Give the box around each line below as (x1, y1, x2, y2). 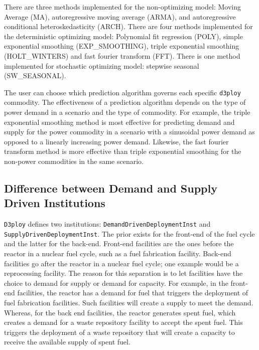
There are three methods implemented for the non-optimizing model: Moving (4, 2, 241, 12)
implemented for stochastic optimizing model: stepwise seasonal (4, 60, 199, 71)
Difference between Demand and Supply (4, 180, 217, 196)
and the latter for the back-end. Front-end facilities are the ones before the (4, 238, 234, 249)
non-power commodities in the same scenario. (4, 155, 144, 166)
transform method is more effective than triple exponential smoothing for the (4, 146, 241, 156)
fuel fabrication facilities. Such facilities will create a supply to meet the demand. (4, 297, 253, 308)
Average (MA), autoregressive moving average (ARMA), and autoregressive (4, 11, 236, 22)
